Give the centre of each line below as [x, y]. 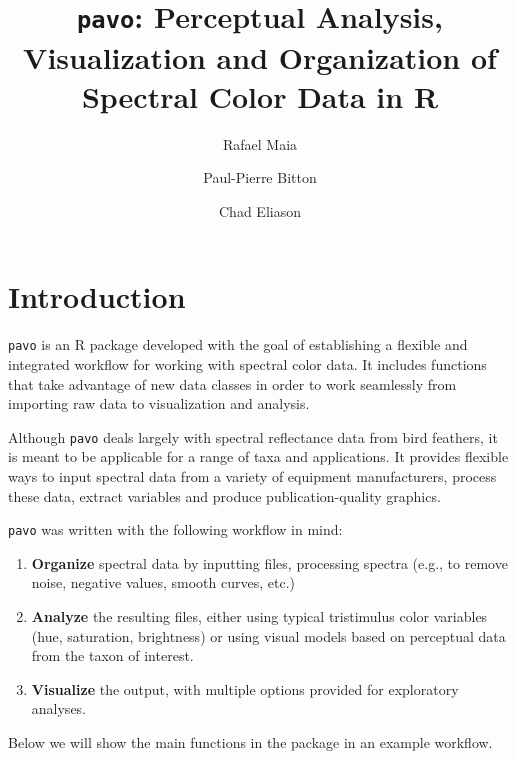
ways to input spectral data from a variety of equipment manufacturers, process [252, 476]
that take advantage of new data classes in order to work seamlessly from [232, 383]
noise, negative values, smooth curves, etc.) [163, 582]
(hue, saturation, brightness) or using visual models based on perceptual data [268, 635]
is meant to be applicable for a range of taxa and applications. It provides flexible [258, 456]
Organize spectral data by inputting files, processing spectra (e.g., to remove [269, 562]
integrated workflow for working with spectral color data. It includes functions [247, 364]
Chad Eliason [260, 210]
